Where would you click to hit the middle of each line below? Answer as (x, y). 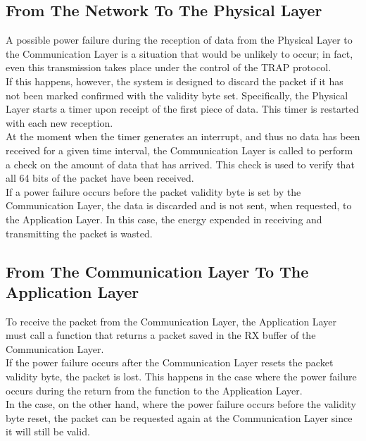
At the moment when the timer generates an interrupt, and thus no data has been (183, 136)
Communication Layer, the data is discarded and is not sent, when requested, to (179, 205)
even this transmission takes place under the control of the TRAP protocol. (169, 67)
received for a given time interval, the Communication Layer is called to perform (179, 150)
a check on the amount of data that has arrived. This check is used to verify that (180, 164)
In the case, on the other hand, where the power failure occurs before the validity (181, 404)
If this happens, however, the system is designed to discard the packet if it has (175, 81)
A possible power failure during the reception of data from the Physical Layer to (179, 40)
